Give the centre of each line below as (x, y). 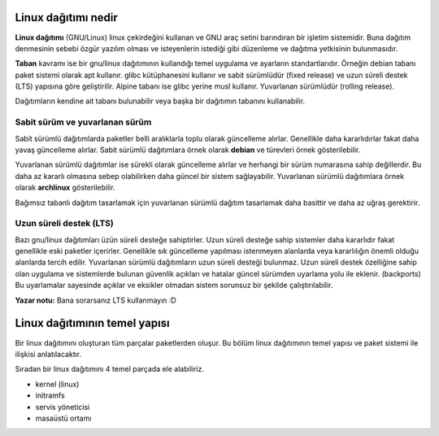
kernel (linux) (57, 384)
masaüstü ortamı (63, 418)
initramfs (50, 395)
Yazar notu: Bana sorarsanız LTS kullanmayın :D (96, 300)
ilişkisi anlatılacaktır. (48, 354)
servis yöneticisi (63, 407)
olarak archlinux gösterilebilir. (65, 188)
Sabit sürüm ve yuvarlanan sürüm (83, 122)
